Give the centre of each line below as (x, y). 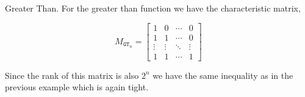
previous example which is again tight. (77, 87)
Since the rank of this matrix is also (72, 75)
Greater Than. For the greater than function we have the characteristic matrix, (153, 8)
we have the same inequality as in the (223, 75)
